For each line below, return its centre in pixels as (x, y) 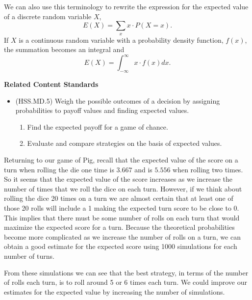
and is (143, 169)
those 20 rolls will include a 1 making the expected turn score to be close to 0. (122, 208)
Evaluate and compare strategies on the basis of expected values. (125, 143)
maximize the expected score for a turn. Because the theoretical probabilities (119, 227)
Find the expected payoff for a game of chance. (98, 126)
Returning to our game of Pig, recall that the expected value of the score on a (121, 160)
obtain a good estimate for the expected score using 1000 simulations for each (121, 246)
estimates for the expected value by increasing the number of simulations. (114, 291)
